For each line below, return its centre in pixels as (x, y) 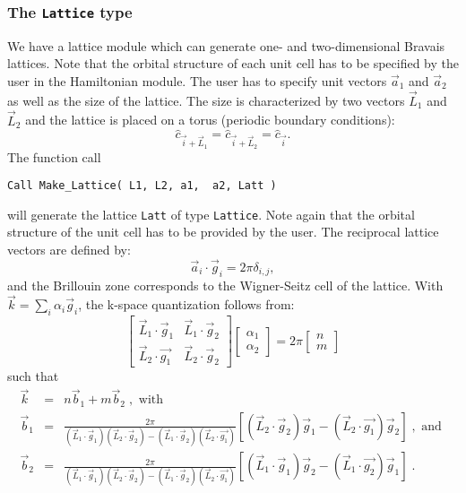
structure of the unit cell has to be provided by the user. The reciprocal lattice (223, 232)
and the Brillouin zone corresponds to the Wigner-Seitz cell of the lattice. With (225, 285)
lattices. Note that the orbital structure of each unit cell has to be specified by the (233, 63)
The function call (54, 156)
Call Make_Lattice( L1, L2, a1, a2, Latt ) (142, 186)
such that (33, 376)
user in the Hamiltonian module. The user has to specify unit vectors (197, 80)
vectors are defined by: (69, 250)
